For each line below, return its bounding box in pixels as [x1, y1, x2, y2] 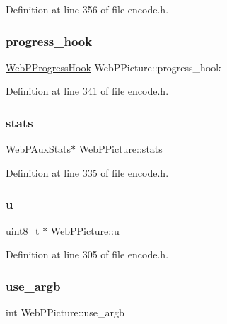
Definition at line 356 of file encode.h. [6, 2, 169, 16]
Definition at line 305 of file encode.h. [6, 247, 169, 262]
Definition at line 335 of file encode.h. [6, 165, 169, 180]
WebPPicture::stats [78, 141, 163, 156]
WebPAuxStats [6, 141, 71, 156]
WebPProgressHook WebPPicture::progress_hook [6, 59, 221, 74]
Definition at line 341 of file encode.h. [6, 83, 169, 98]
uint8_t [6, 223, 40, 238]
